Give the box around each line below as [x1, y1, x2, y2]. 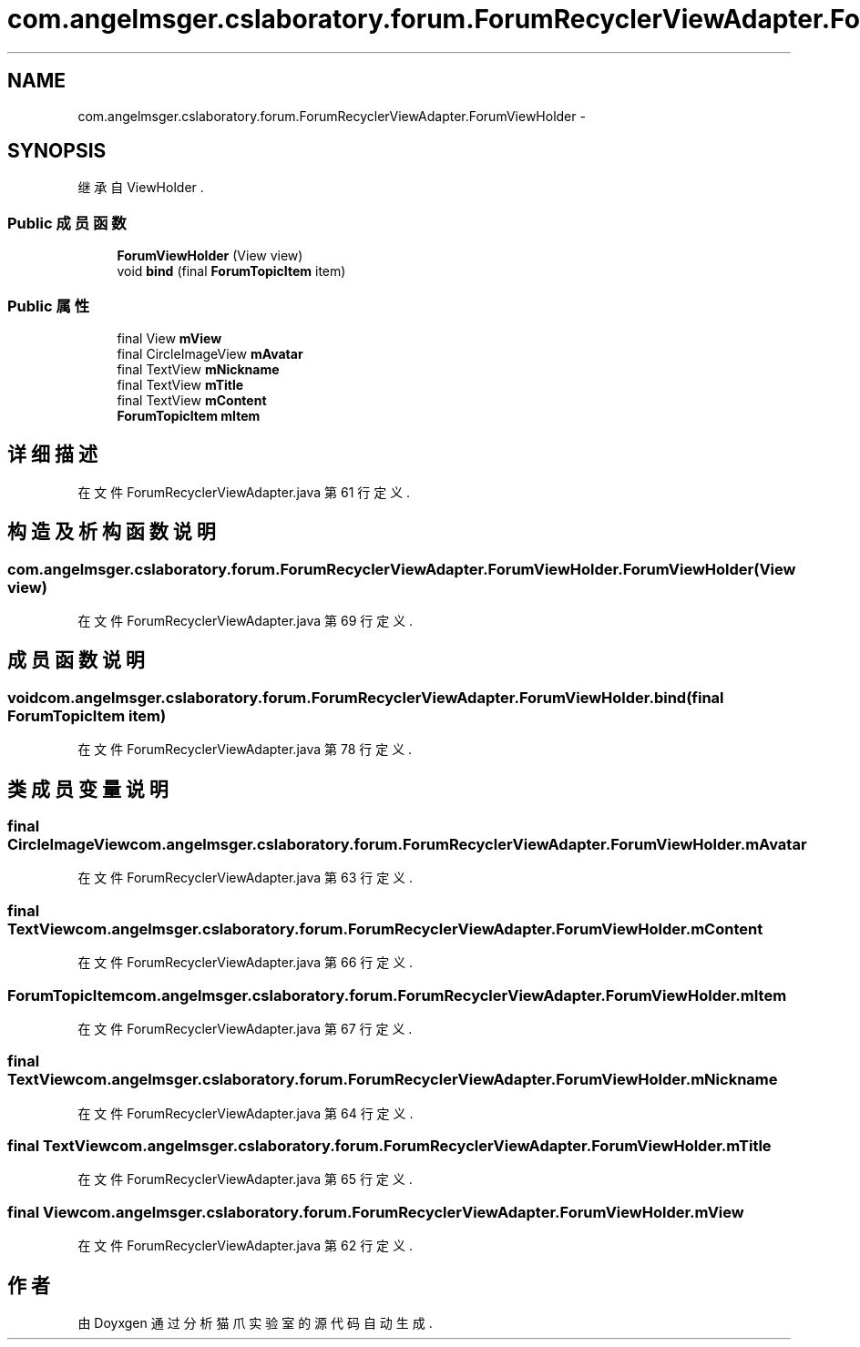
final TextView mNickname [117, 361, 280, 377]
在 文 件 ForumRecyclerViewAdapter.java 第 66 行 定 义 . [77, 954, 414, 971]
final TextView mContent [117, 392, 267, 408]
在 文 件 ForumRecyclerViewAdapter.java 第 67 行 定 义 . [77, 1020, 413, 1036]
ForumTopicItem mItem [117, 407, 261, 423]
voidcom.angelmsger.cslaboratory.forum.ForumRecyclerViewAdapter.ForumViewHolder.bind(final [7, 688, 724, 707]
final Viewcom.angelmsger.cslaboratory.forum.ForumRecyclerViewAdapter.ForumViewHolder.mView [7, 1202, 744, 1221]
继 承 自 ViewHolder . [77, 179, 204, 196]
